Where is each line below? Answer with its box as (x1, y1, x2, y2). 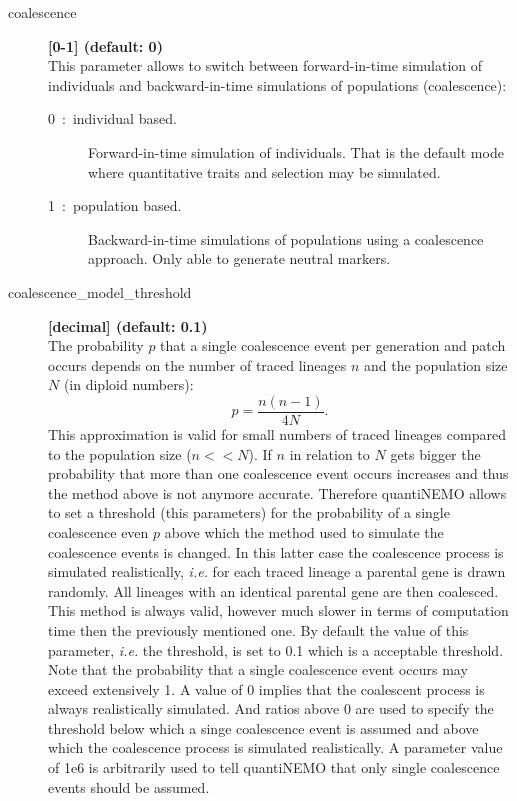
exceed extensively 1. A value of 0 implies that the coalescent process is (48, 678, 485, 699)
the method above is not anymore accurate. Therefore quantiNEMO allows (48, 482, 507, 503)
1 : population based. (48, 195, 182, 216)
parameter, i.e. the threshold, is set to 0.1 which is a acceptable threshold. (48, 639, 504, 660)
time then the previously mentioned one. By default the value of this (48, 619, 469, 640)
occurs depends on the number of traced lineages (48, 354, 347, 375)
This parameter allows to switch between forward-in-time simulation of (48, 55, 483, 76)
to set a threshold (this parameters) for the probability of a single (48, 502, 450, 523)
